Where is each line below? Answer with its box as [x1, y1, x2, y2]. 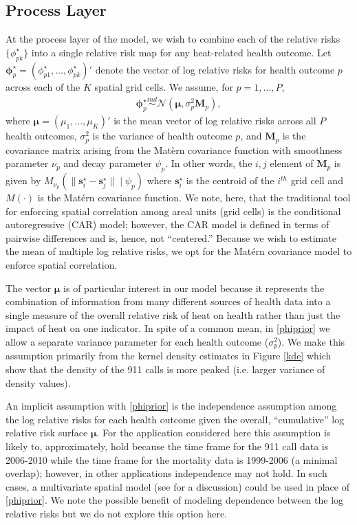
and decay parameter [63, 156, 152, 170]
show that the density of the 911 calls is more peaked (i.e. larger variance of [6, 362, 325, 377]
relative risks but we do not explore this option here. [6, 506, 227, 520]
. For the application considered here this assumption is [96, 425, 331, 440]
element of [270, 156, 314, 170]
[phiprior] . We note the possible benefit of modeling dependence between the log [6, 493, 344, 507]
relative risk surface [6, 425, 88, 440]
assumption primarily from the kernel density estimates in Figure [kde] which [6, 348, 332, 363]
